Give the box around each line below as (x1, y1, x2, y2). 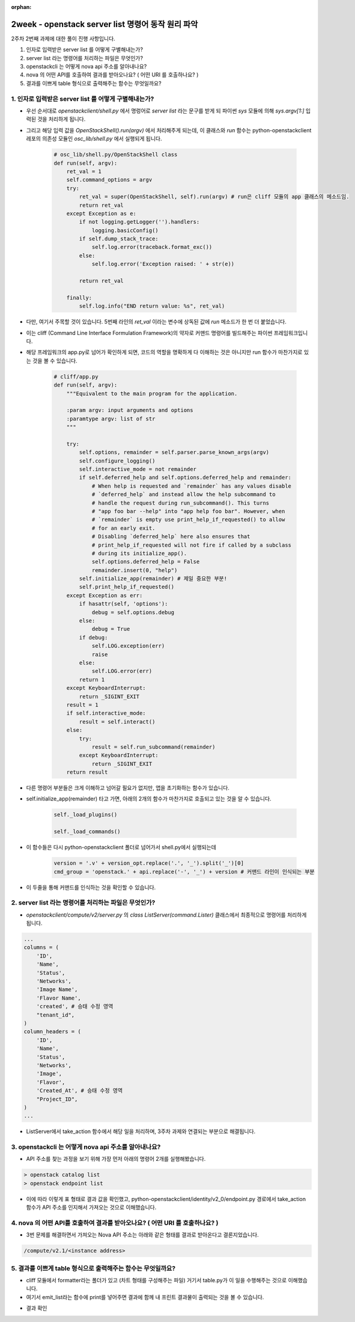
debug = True (91, 626, 130, 633)
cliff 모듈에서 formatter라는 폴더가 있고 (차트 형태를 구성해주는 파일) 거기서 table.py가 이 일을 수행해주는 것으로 (26, 1277, 287, 1284)
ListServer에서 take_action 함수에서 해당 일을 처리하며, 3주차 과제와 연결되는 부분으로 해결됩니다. (26, 1128, 256, 1135)
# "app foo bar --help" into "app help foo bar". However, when (91, 508, 285, 514)
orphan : (11, 4, 32, 10)
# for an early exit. (91, 524, 156, 532)
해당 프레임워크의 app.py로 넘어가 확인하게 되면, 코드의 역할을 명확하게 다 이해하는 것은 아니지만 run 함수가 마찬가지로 (26, 349, 303, 356)
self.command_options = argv (66, 176, 153, 183)
